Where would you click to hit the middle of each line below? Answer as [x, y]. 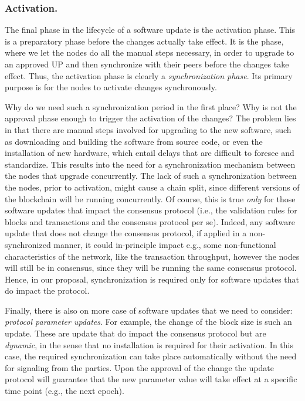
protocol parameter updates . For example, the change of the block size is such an [148, 322]
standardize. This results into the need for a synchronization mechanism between [150, 164]
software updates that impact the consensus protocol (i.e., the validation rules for [151, 210]
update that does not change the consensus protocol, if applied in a [126, 233]
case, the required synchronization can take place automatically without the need [151, 356]
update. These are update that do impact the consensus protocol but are [135, 333]
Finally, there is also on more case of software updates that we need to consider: [149, 310]
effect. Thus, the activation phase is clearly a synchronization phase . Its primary [149, 75]
